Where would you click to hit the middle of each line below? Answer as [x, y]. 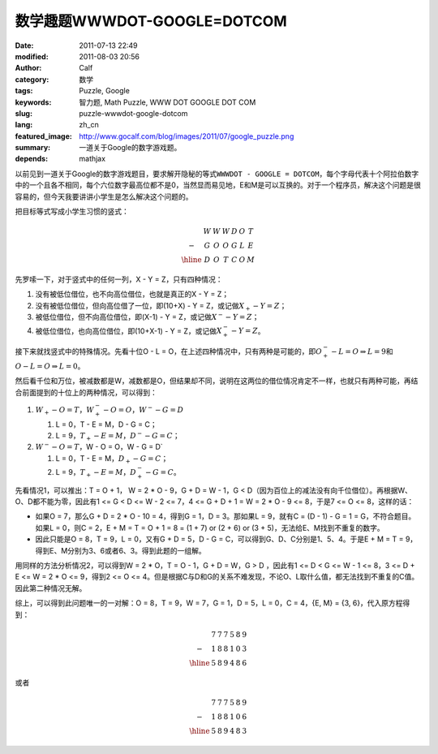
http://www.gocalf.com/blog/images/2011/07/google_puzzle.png [187, 136]
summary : [33, 148]
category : [32, 79]
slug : [24, 113]
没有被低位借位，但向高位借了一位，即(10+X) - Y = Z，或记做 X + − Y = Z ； [161, 306]
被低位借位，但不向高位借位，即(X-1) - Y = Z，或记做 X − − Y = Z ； [147, 317]
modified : [32, 56]
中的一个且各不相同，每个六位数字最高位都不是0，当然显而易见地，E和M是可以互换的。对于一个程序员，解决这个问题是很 [218, 185]
